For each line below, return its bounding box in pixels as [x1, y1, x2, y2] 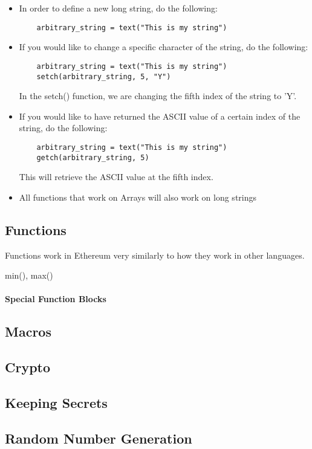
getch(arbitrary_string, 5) [36, 153, 149, 162]
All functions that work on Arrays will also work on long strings [19, 190, 257, 203]
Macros [5, 322, 51, 341]
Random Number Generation [5, 428, 192, 447]
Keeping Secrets [5, 393, 108, 412]
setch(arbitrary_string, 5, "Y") [36, 72, 171, 81]
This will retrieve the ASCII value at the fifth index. [19, 170, 213, 183]
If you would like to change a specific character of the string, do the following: [19, 40, 308, 53]
